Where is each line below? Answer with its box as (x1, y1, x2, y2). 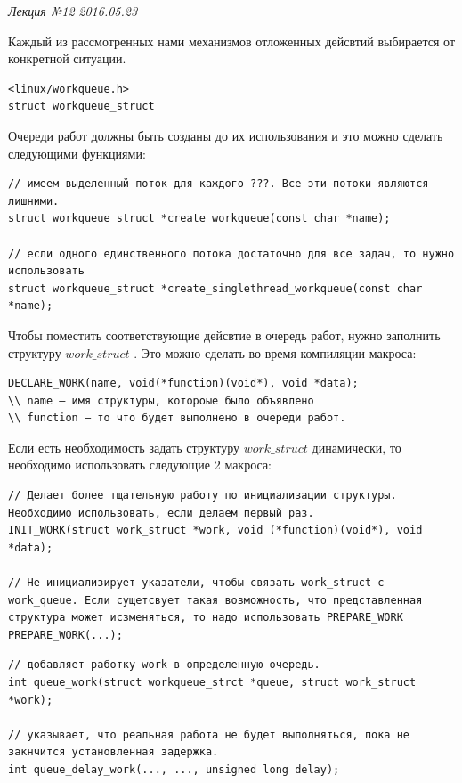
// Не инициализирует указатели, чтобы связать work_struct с (8, 576, 385, 590)
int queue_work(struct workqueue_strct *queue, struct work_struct (8, 676, 417, 689)
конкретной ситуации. (8, 49, 126, 68)
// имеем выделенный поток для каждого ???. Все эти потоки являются (8, 177, 429, 191)
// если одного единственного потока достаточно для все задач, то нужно (8, 247, 455, 260)
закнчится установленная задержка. (8, 746, 219, 759)
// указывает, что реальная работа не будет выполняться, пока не (8, 728, 410, 741)
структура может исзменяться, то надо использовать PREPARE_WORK (8, 611, 403, 624)
